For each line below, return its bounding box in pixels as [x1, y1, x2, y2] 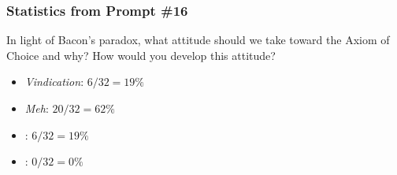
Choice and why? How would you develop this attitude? [6, 47, 276, 63]
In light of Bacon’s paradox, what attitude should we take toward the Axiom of [6, 32, 390, 48]
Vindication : [24, 73, 84, 90]
